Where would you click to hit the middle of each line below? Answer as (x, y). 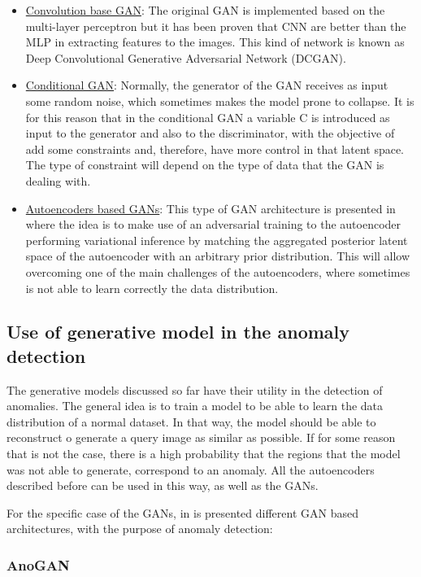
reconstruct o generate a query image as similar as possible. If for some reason (201, 437)
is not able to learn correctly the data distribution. (152, 288)
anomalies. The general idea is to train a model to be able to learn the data (195, 406)
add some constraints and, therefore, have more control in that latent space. (215, 149)
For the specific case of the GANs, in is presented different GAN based (182, 512)
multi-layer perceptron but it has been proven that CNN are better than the (216, 26)
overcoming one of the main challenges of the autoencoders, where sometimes (218, 271)
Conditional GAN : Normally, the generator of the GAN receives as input (207, 85)
